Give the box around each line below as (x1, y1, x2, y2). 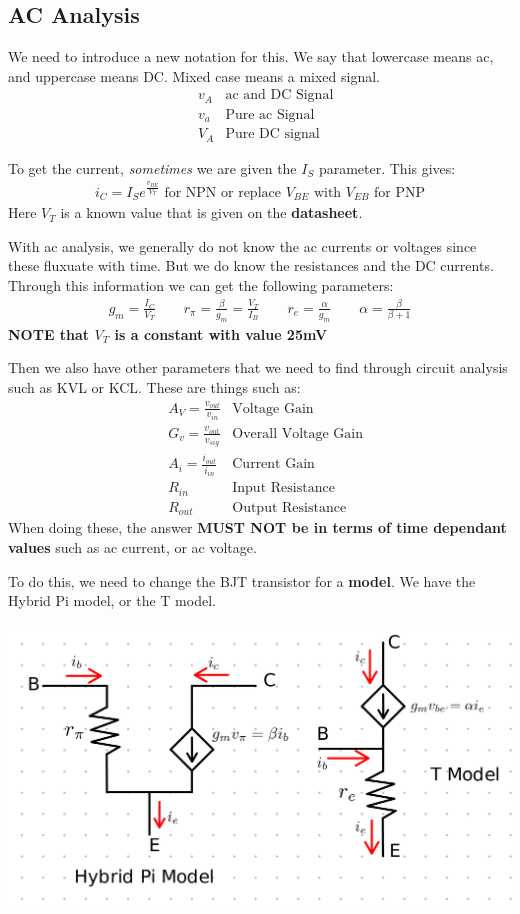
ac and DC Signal (225, 88, 334, 103)
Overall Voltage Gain (232, 426, 364, 441)
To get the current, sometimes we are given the (8, 157, 297, 178)
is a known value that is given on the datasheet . (60, 202, 363, 223)
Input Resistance (232, 481, 335, 496)
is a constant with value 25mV (114, 323, 328, 344)
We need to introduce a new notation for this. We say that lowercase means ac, (8, 46, 494, 67)
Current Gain (232, 457, 315, 472)
